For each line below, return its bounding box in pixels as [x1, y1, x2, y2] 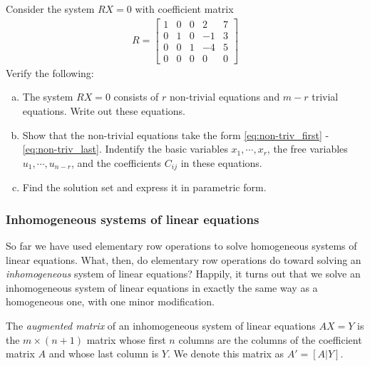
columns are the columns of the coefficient [178, 332, 362, 347]
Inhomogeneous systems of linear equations [6, 210, 259, 228]
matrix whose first [86, 332, 166, 347]
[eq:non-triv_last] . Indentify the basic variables [22, 141, 228, 156]
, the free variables [267, 141, 348, 156]
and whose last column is [48, 346, 159, 361]
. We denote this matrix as [167, 346, 284, 361]
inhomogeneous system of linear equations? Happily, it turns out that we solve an [6, 266, 361, 281]
